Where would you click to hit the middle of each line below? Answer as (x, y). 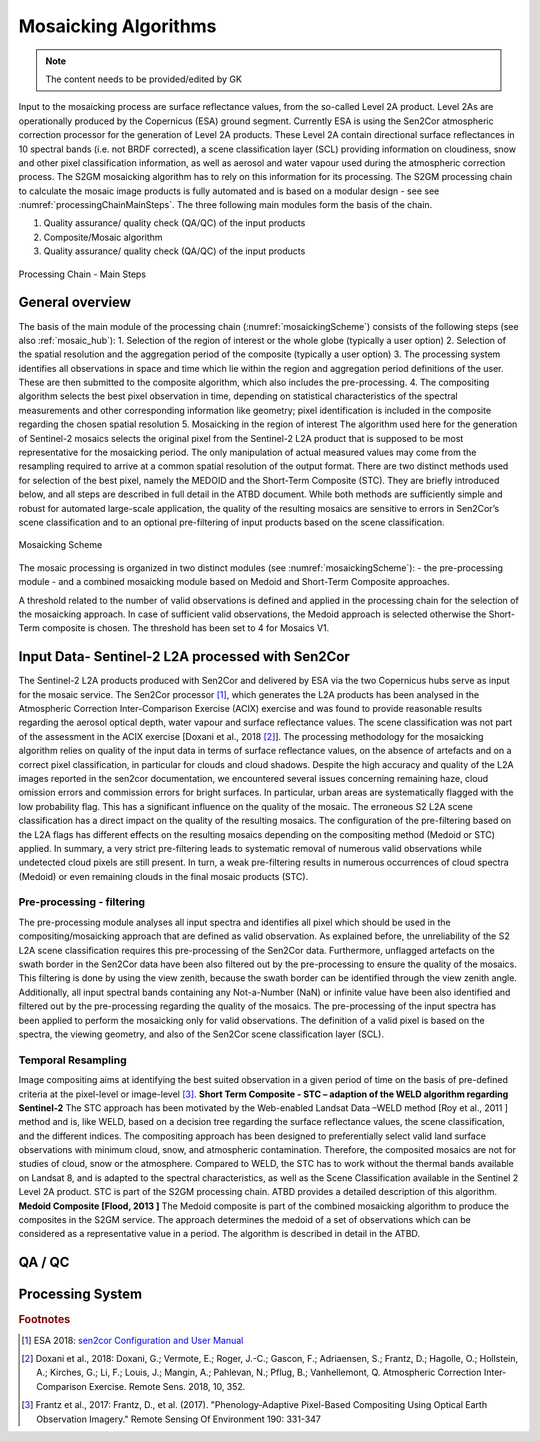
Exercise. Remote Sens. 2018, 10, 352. (167, 1386)
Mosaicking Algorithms (117, 26)
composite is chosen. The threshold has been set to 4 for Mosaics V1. (185, 628)
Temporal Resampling (72, 1060)
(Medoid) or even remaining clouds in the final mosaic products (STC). (163, 876)
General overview (75, 302)
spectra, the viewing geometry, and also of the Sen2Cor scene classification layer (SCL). (201, 1034)
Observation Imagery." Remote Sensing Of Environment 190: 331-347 (179, 1419)
